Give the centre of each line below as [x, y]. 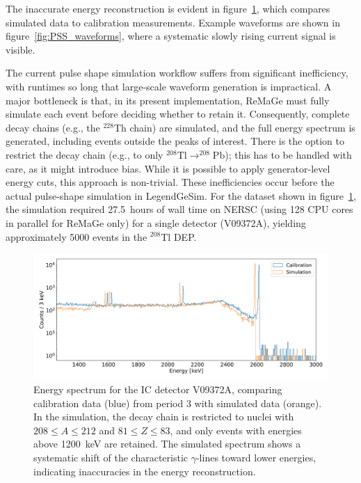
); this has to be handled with [288, 154]
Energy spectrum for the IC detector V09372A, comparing [158, 389]
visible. [21, 49]
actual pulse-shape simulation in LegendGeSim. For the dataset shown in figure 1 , [181, 195]
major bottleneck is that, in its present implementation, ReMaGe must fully [168, 100]
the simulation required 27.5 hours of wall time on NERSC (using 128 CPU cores [179, 209]
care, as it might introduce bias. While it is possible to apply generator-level [168, 168]
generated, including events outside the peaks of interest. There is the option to [175, 141]
